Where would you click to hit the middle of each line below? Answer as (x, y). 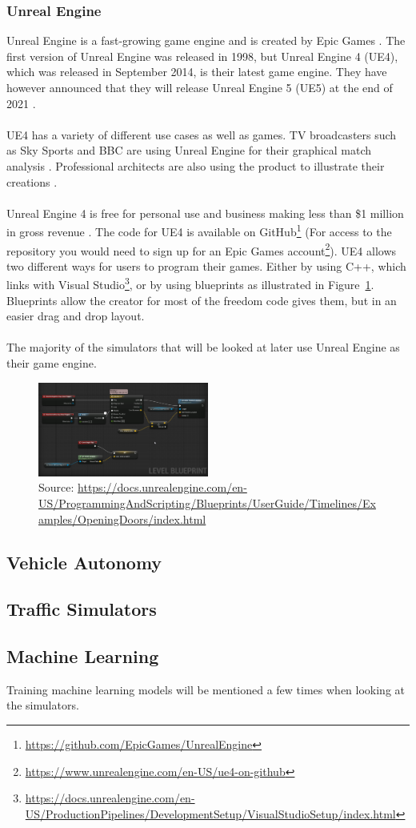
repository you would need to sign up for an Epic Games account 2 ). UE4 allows (202, 249)
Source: (56, 487)
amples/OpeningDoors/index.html (122, 519)
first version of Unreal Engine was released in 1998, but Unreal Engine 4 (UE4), (202, 56)
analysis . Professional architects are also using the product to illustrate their (196, 165)
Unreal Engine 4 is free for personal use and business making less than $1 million (205, 213)
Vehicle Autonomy (84, 562)
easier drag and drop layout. (76, 316)
